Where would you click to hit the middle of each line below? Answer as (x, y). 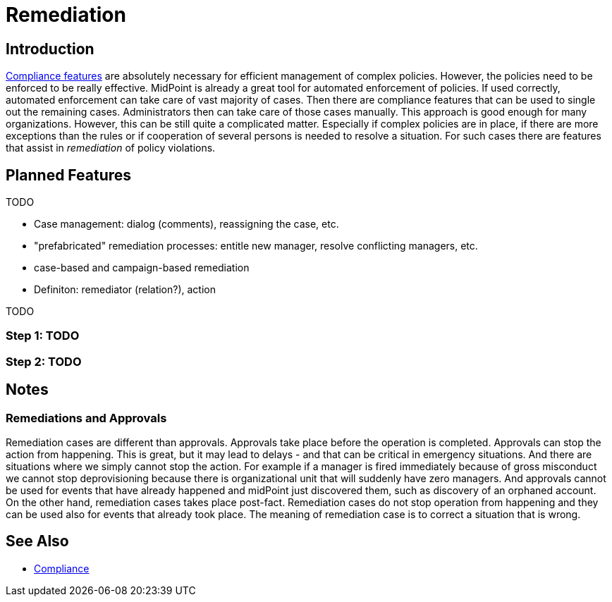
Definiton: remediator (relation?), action (125, 290)
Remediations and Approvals (86, 418)
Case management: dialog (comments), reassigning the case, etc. (186, 224)
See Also (37, 541)
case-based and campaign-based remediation (142, 268)
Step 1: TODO (43, 336)
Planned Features (69, 175)
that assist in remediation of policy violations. (111, 148)
